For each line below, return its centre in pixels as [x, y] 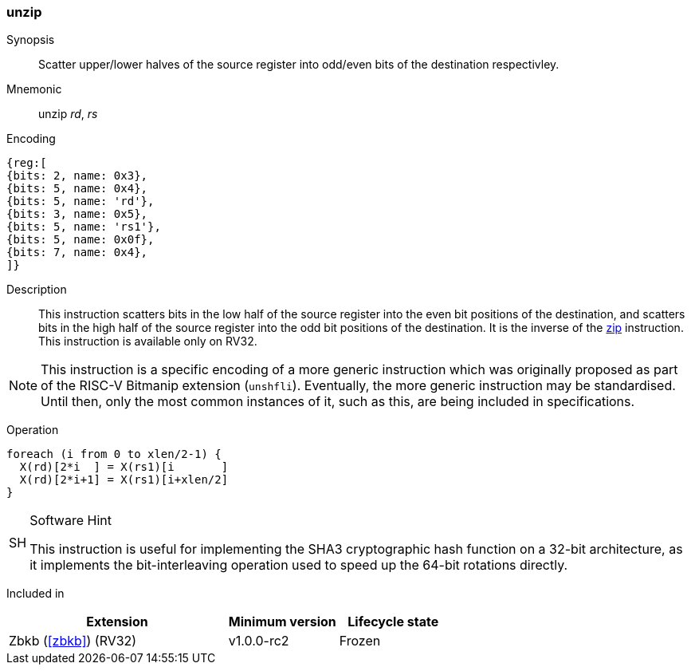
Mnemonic [34, 89]
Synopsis [31, 40]
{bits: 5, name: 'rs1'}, [84, 227]
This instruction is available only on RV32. [148, 341]
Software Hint [71, 521]
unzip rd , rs [68, 114]
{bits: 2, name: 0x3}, [77, 176]
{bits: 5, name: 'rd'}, [80, 201]
